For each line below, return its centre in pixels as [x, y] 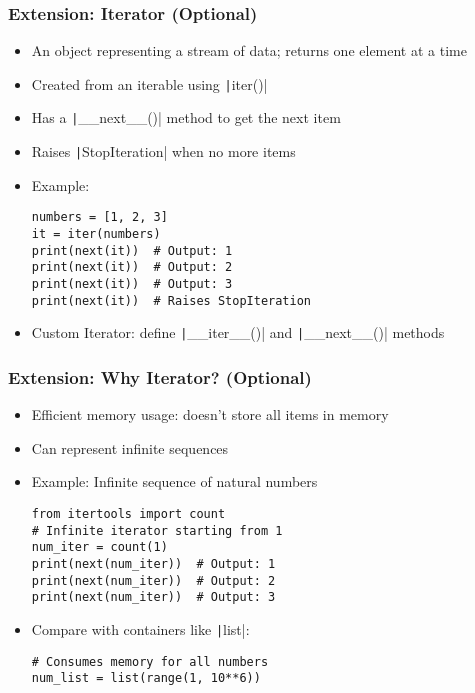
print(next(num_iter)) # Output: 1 [153, 563]
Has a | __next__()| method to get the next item [186, 117]
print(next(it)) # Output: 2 [132, 267]
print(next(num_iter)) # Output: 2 [153, 580]
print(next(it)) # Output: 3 [132, 284]
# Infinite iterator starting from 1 [157, 530]
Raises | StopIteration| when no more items [163, 151]
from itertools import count [128, 513]
